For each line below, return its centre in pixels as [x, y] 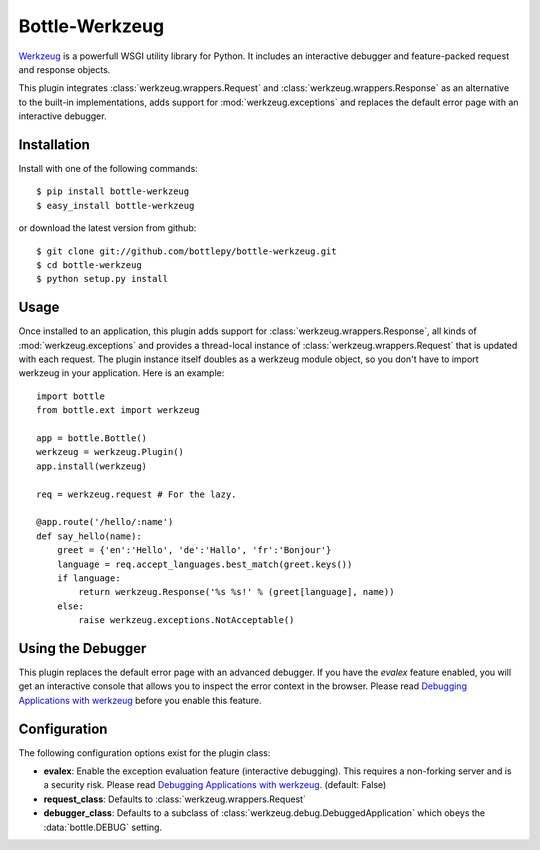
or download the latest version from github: [107, 228]
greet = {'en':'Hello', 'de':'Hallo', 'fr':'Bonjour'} [194, 550]
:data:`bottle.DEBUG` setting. [103, 827]
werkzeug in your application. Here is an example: [121, 373]
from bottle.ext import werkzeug [118, 410]
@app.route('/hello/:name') [105, 522]
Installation [54, 144]
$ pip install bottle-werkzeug [113, 191]
